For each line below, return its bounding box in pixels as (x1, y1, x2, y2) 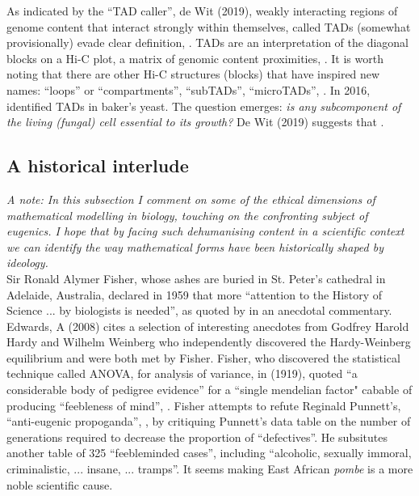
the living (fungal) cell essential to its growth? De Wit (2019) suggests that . (6, 113, 384, 130)
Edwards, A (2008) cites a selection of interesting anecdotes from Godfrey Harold (6, 317, 409, 334)
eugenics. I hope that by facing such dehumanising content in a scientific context (6, 223, 404, 240)
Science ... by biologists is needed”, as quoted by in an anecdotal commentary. (6, 302, 392, 319)
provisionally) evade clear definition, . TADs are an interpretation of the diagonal (6, 34, 409, 51)
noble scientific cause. (6, 476, 113, 493)
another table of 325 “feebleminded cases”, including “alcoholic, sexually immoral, (6, 444, 412, 461)
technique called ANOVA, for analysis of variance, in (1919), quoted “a (6, 365, 358, 382)
